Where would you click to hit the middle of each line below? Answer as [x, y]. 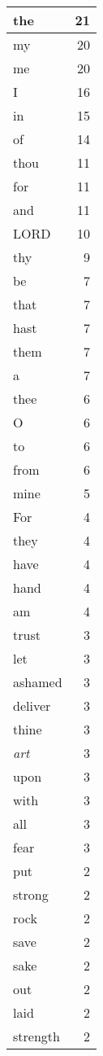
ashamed [38, 682]
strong [31, 894]
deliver [32, 705]
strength [36, 1036]
